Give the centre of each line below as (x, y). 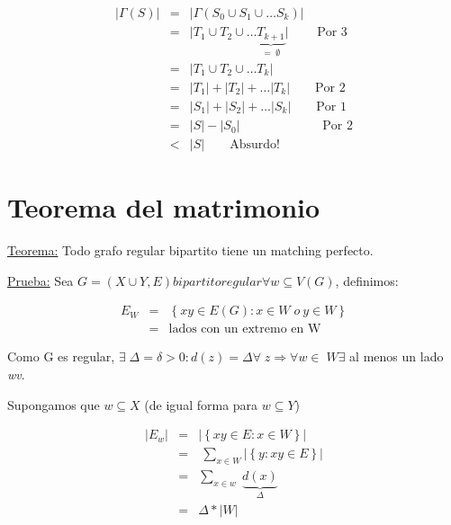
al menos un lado (397, 356)
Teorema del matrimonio (164, 207)
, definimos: (367, 280)
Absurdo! (255, 145)
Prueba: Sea (41, 280)
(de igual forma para (201, 404)
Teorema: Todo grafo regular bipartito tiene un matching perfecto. (190, 250)
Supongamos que (54, 404)
